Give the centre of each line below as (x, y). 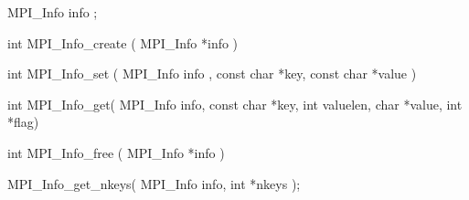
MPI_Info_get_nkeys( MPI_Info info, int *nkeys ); (154, 183)
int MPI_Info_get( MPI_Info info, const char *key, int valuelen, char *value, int (235, 104)
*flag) (23, 122)
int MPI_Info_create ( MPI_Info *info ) (123, 42)
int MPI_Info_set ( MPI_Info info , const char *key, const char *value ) (212, 74)
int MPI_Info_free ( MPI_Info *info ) (116, 152)
